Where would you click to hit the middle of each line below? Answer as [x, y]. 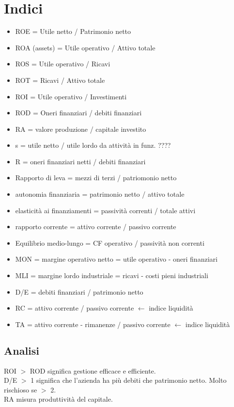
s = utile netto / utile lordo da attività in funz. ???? [93, 145]
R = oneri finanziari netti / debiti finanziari [80, 161]
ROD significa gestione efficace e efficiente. [93, 370]
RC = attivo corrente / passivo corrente [75, 308]
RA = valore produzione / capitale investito [81, 129]
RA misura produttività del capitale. [58, 399]
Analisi [22, 350]
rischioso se [21, 389]
